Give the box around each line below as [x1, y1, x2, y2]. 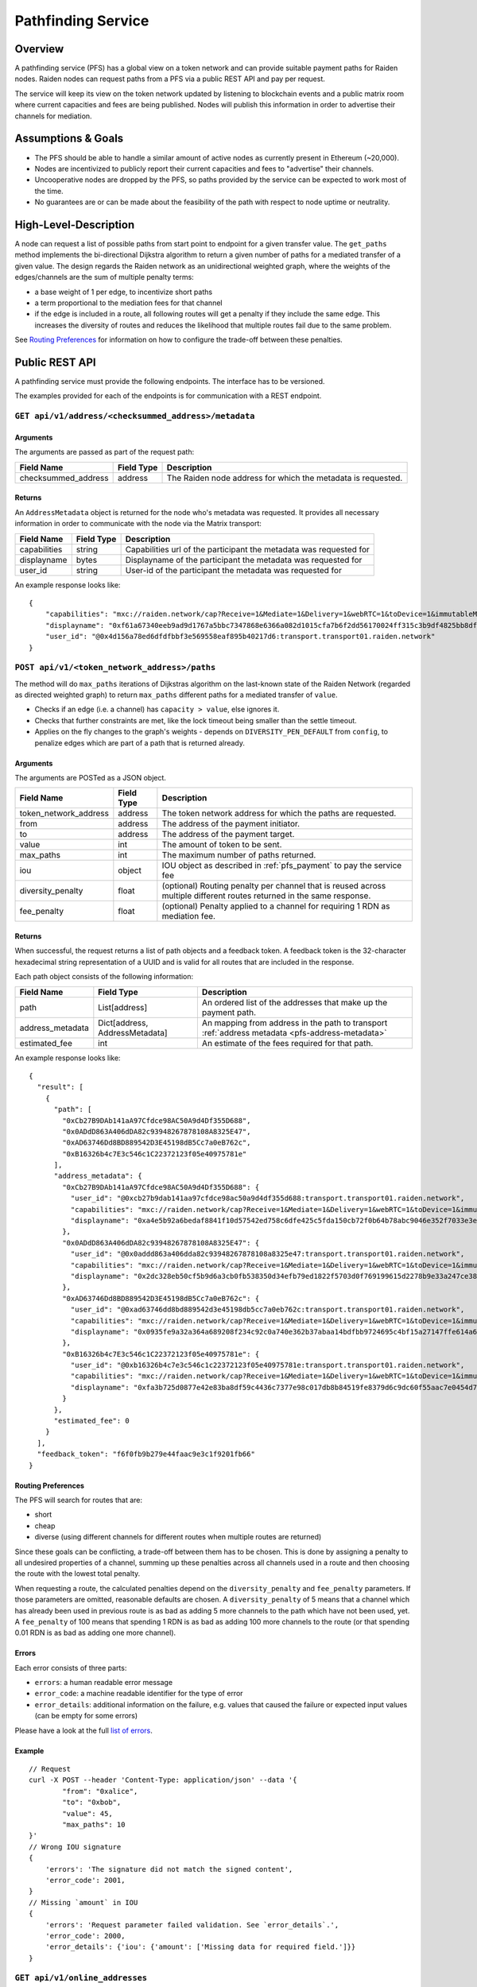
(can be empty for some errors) [34, 1711, 138, 1721]
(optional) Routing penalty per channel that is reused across [161, 881, 386, 892]
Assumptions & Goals [14, 132, 124, 145]
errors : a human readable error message [34, 1678, 173, 1687]
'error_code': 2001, [45, 1876, 126, 1884]
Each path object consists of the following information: [14, 972, 194, 982]
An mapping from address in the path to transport [201, 1017, 388, 1028]
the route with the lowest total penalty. [14, 1569, 141, 1578]
